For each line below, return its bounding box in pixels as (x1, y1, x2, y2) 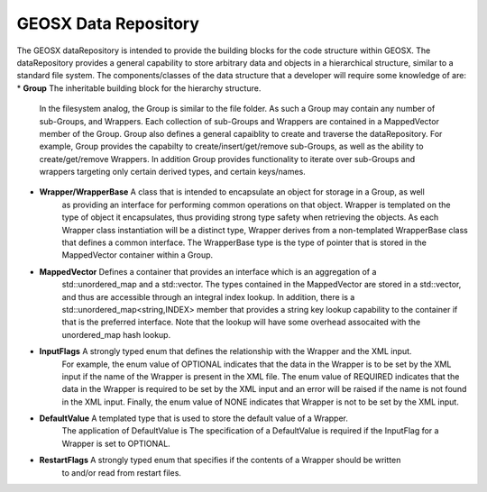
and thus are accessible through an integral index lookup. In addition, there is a (61, 291, 355, 302)
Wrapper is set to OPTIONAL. (61, 438, 170, 449)
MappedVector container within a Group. (61, 250, 214, 260)
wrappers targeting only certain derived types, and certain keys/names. (39, 167, 306, 178)
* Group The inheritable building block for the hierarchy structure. (16, 82, 262, 94)
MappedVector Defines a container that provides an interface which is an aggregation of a (39, 266, 377, 277)
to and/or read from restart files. (61, 467, 182, 478)
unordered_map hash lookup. (61, 329, 171, 340)
